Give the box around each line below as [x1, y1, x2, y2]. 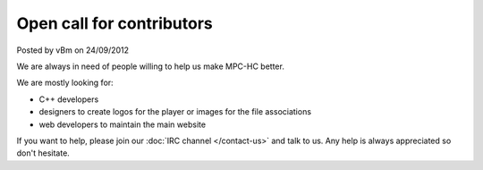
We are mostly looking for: [16, 77, 114, 89]
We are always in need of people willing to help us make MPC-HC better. [16, 61, 285, 72]
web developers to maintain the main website [38, 119, 206, 130]
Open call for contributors [16, 13, 214, 33]
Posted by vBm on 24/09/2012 [16, 45, 130, 55]
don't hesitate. [16, 148, 71, 158]
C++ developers [38, 94, 99, 105]
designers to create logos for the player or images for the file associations [38, 106, 312, 117]
